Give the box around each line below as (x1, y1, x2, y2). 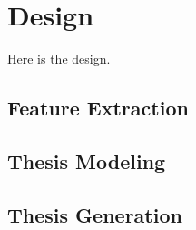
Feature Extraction (7, 94, 189, 122)
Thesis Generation (7, 200, 182, 228)
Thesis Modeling (7, 146, 166, 175)
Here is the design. (7, 49, 111, 68)
